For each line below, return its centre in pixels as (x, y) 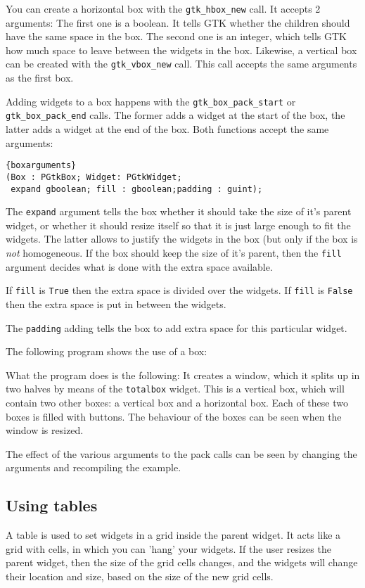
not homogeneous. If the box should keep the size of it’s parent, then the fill (174, 253)
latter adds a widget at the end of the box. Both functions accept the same (167, 129)
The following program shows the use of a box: (107, 351)
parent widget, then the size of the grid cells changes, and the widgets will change (182, 562)
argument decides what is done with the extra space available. (139, 266)
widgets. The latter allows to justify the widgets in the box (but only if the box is (182, 239)
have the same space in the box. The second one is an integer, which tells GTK (177, 36)
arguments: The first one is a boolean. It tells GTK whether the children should (178, 22)
